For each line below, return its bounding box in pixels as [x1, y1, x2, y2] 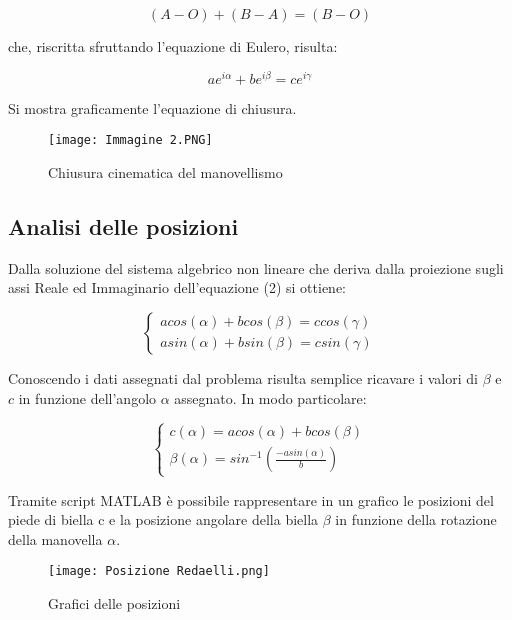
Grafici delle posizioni [48, 593, 181, 614]
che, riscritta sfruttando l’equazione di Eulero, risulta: [8, 36, 338, 56]
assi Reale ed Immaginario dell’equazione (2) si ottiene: [8, 277, 346, 298]
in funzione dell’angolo [18, 387, 157, 408]
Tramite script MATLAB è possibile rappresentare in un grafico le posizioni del [8, 489, 494, 510]
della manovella [8, 528, 103, 549]
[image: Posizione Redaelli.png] [48, 564, 270, 579]
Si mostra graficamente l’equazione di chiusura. [8, 97, 297, 118]
